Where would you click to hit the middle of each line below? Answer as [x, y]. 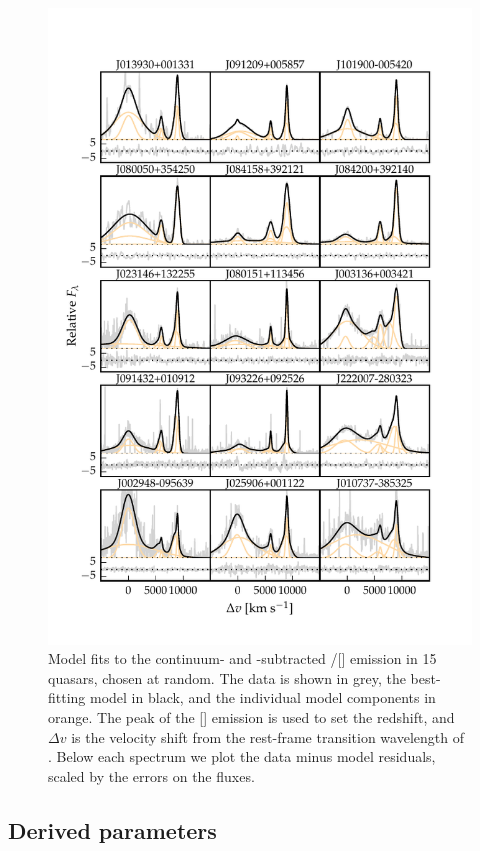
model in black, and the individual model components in [263, 697]
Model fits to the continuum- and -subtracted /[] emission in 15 [242, 658]
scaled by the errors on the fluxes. [151, 775]
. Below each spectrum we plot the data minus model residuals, [242, 756]
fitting [67, 697]
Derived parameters [112, 829]
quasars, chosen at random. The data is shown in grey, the [227, 677]
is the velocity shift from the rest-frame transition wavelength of [267, 736]
